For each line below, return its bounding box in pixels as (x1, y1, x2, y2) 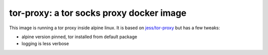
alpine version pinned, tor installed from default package (21, 34, 137, 40)
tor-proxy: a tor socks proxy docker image (9, 7, 187, 18)
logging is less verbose (21, 41, 69, 47)
